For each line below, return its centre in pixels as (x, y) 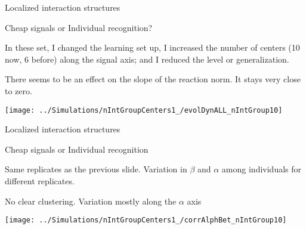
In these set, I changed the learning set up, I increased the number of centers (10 (152, 47)
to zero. (18, 90)
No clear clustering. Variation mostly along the (91, 201)
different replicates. (40, 181)
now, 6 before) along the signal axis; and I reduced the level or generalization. (147, 59)
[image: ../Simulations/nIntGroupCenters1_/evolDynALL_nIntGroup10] (144, 110)
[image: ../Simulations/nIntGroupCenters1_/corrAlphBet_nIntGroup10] (146, 220)
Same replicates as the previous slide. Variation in (96, 169)
